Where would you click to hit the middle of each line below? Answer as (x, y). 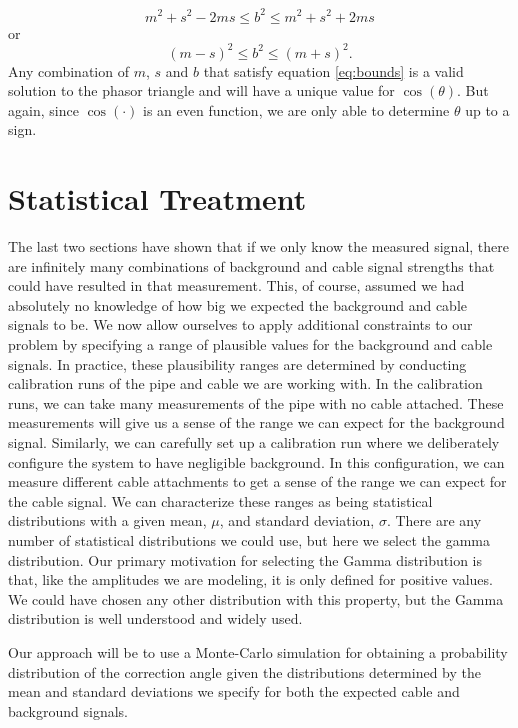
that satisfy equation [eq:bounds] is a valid (333, 70)
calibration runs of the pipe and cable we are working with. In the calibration (245, 383)
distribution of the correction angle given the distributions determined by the (244, 671)
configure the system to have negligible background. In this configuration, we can (256, 461)
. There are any (434, 520)
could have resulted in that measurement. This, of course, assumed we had (236, 285)
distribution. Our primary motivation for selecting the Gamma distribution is (245, 559)
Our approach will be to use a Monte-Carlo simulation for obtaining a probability (258, 651)
